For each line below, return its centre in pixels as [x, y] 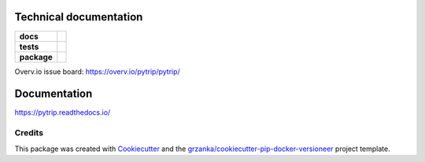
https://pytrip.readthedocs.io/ [63, 112]
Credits [29, 133]
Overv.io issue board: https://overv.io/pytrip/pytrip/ [97, 72]
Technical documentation [79, 17]
